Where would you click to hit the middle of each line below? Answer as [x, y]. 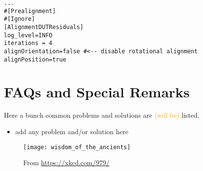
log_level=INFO [28, 35]
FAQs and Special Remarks [97, 92]
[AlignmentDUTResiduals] [44, 27]
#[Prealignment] [30, 11]
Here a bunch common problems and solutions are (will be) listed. [102, 115]
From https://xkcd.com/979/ [66, 163]
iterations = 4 [28, 43]
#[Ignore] [20, 19]
